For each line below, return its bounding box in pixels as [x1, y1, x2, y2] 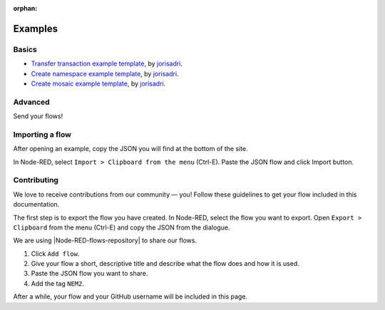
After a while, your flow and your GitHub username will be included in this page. [13, 292, 248, 301]
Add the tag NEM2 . [31, 279, 85, 288]
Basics [13, 44, 37, 54]
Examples [13, 22, 58, 35]
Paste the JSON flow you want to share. [31, 269, 148, 278]
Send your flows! [13, 112, 63, 120]
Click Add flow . [31, 249, 80, 258]
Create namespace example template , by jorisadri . [31, 69, 179, 78]
